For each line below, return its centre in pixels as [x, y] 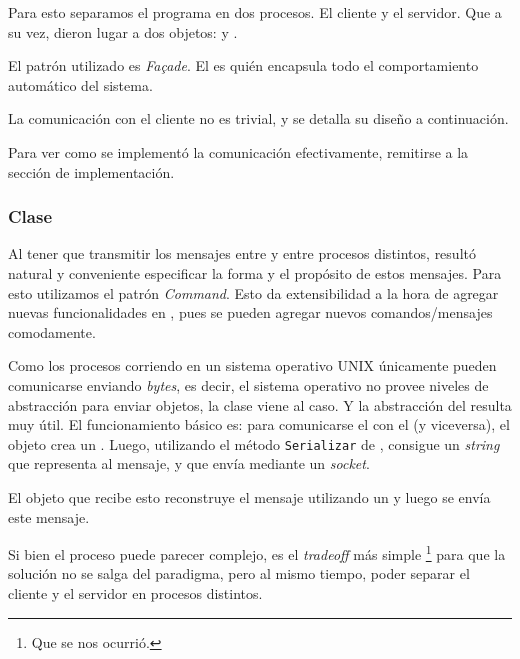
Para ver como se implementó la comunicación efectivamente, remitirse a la [238, 151]
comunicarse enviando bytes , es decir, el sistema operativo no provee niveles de [248, 384]
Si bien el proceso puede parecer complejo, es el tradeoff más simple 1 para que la [257, 552]
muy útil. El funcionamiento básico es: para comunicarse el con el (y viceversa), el [259, 424]
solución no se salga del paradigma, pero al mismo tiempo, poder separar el [239, 573]
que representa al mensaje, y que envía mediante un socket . [189, 463]
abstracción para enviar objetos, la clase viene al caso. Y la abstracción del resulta [260, 404]
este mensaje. [49, 516]
